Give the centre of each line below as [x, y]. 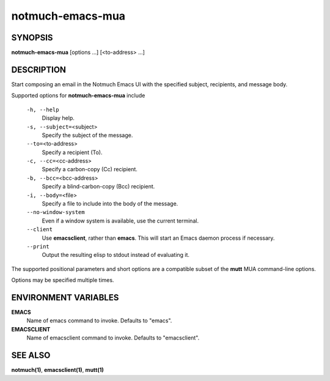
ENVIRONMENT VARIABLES [65, 298]
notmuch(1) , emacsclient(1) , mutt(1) [57, 370]
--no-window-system [56, 212]
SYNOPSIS [32, 38]
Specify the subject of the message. [87, 135]
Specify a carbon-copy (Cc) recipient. [90, 169]
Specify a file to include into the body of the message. [110, 204]
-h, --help [43, 109]
